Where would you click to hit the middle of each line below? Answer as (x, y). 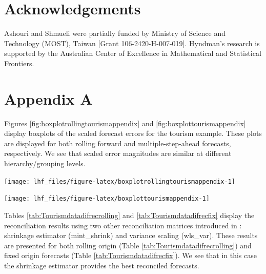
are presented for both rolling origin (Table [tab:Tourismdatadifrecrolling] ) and (128, 245)
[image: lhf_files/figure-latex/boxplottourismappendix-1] (107, 199)
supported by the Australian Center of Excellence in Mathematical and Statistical (133, 53)
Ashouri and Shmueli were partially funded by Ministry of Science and (115, 33)
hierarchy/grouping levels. (45, 163)
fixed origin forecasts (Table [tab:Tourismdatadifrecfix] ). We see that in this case (130, 255)
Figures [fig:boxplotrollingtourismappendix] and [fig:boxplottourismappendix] (125, 123)
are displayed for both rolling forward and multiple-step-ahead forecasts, (118, 143)
